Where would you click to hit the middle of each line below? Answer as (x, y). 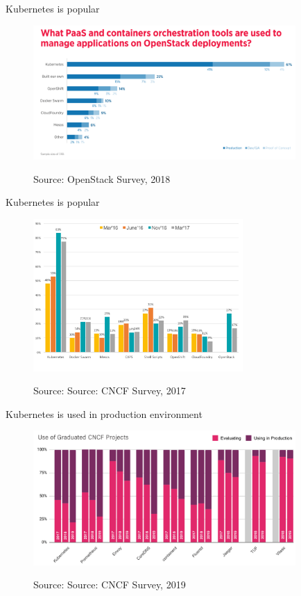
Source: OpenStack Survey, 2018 (102, 178)
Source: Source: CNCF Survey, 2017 (110, 390)
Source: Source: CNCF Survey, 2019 (110, 585)
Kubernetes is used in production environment (104, 413)
